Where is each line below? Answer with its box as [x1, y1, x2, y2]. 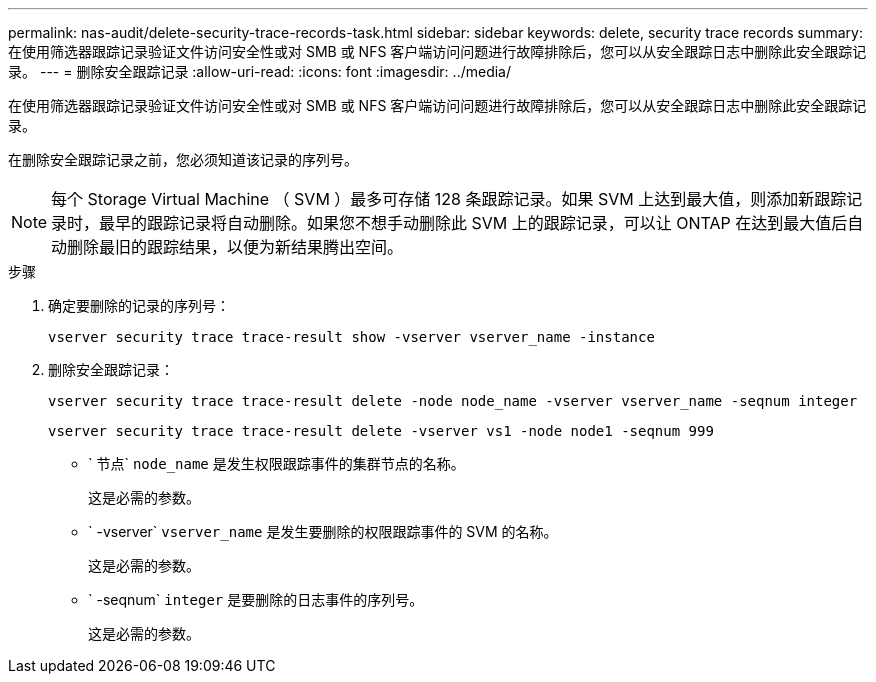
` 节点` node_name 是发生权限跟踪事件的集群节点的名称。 [88, 455, 465, 472]
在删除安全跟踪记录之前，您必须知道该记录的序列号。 [8, 151, 358, 168]
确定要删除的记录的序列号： [48, 297, 230, 314]
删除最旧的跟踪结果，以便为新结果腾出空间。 [67, 237, 404, 257]
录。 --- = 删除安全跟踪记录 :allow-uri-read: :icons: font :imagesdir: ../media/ [8, 63, 512, 80]
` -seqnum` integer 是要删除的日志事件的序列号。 [88, 591, 424, 608]
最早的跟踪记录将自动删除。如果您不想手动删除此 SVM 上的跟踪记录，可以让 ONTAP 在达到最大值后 [99, 213, 848, 233]
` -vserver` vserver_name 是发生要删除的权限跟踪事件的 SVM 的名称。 [88, 523, 558, 540]
